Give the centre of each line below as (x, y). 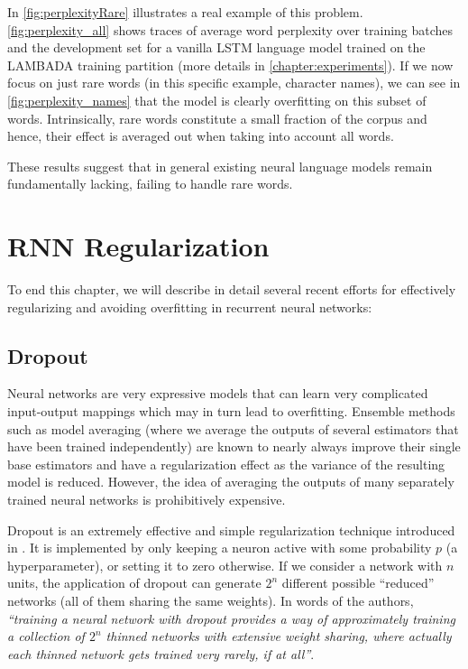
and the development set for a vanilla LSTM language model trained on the (216, 47)
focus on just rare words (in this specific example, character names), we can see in (234, 83)
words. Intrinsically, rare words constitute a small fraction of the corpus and (217, 118)
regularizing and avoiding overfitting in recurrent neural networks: (190, 307)
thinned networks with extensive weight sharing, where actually (279, 636)
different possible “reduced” (358, 583)
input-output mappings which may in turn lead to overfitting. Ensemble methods (231, 411)
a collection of (46, 636)
